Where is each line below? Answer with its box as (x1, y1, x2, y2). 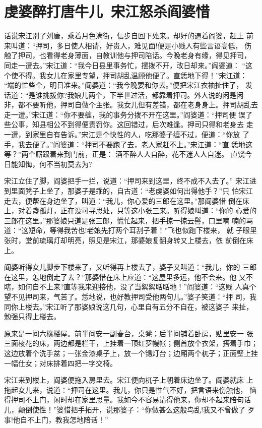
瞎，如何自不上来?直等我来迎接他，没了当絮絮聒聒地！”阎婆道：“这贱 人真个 (4, 281, 256, 292)
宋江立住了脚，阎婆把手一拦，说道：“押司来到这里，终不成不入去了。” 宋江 (4, 175, 249, 186)
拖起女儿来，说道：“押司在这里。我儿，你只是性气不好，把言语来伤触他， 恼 (4, 384, 257, 395)
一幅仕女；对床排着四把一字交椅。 (4, 357, 117, 368)
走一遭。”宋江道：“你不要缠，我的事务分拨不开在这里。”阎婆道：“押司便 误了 (4, 109, 253, 119)
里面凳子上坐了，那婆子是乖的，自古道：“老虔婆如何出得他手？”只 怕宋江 (11, 186, 253, 196)
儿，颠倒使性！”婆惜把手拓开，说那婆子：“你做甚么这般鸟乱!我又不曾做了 (4, 404, 246, 414)
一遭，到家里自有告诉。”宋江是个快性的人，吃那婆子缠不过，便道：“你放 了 (4, 129, 249, 140)
